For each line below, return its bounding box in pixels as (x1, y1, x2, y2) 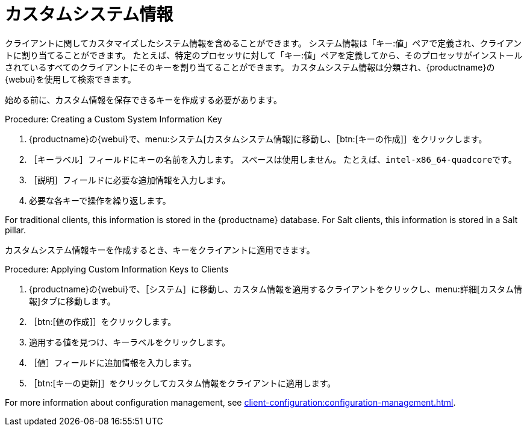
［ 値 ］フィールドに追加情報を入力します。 (29, 357, 197, 368)
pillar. (5, 224, 27, 235)
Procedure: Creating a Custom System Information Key (5, 113, 222, 124)
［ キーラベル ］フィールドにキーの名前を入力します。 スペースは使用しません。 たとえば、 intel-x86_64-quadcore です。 (29, 154, 517, 165)
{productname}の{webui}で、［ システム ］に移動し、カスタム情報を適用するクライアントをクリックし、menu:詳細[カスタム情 (29, 283, 522, 294)
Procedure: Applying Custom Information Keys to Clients (5, 263, 229, 274)
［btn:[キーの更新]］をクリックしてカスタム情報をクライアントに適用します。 (29, 377, 336, 388)
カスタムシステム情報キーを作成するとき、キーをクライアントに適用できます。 (5, 244, 315, 255)
